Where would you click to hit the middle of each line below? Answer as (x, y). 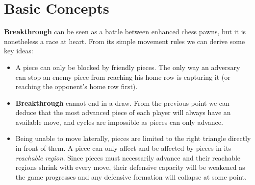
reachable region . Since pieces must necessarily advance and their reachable (128, 157)
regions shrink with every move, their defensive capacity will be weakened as (130, 167)
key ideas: (19, 51)
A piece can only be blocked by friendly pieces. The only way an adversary (128, 67)
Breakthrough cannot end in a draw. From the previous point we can (122, 103)
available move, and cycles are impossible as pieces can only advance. (119, 122)
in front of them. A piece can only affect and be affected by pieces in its (123, 148)
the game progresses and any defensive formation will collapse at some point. (131, 176)
